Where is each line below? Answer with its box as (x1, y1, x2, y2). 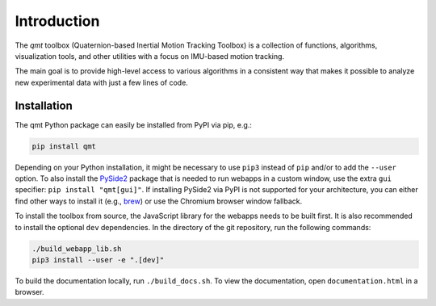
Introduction (15, 12, 100, 30)
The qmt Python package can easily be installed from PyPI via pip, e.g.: (15, 119, 252, 129)
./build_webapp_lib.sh (31, 244, 122, 254)
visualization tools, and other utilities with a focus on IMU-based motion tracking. (15, 51, 285, 61)
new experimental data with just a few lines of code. (15, 78, 189, 87)
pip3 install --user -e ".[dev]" (31, 255, 165, 264)
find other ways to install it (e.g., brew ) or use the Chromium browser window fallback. (15, 196, 303, 206)
